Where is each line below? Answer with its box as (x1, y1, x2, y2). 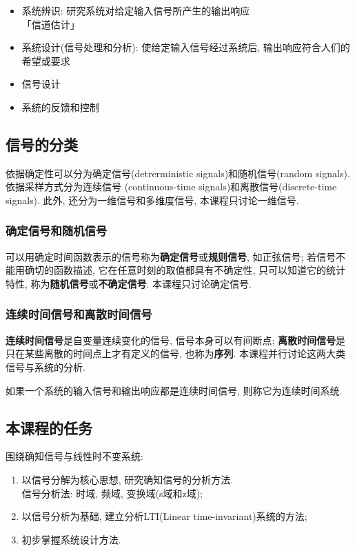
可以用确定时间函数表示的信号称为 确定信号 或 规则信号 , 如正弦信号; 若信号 (6, 249, 336, 263)
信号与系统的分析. (6, 359, 85, 374)
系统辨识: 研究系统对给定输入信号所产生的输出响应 (21, 3, 250, 17)
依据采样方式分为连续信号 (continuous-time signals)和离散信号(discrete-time (6, 179, 337, 194)
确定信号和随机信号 (6, 222, 108, 239)
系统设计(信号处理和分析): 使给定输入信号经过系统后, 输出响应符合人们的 (21, 40, 350, 54)
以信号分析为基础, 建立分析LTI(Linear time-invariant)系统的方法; (21, 509, 307, 523)
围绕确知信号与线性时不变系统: (6, 449, 143, 463)
